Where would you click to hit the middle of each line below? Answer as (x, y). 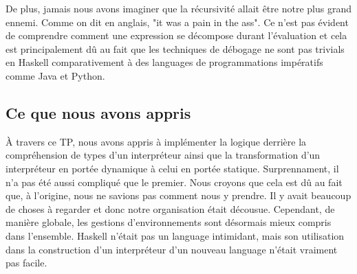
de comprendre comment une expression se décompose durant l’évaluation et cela (176, 35)
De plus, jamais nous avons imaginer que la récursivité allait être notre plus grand (178, 8)
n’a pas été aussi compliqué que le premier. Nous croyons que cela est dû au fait (174, 182)
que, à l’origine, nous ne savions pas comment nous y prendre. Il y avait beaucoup (178, 195)
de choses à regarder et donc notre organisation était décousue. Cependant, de (170, 208)
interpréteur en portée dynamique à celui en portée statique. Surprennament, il (172, 168)
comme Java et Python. (55, 75)
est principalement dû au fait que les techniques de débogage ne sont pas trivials (175, 48)
